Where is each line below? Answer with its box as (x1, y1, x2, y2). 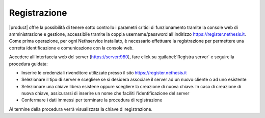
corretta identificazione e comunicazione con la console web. (9, 45, 134, 51)
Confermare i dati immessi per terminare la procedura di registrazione (21, 97, 162, 103)
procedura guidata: (9, 61, 48, 67)
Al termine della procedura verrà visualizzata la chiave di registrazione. (9, 106, 153, 112)
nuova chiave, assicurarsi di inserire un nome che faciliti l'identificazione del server (21, 91, 190, 96)
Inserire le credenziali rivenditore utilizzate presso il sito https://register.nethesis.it (21, 70, 187, 75)
